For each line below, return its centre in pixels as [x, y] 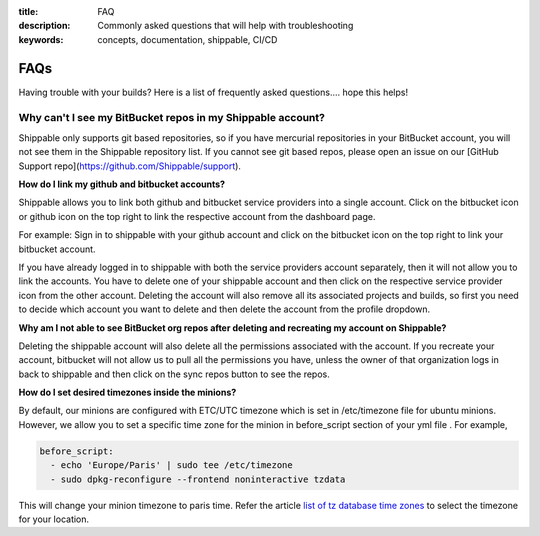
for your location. [54, 519]
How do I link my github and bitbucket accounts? [121, 184]
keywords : [41, 39]
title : [28, 11]
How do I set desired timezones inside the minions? [127, 392]
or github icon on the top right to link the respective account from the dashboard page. [197, 216]
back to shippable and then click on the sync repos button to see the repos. [174, 374]
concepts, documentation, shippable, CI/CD [187, 39]
